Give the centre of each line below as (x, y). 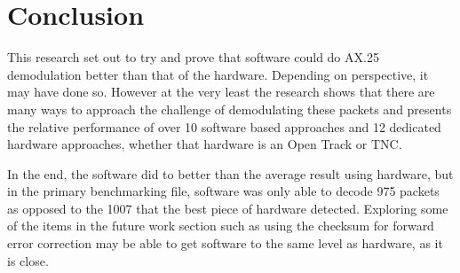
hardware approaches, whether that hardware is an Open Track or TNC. (205, 144)
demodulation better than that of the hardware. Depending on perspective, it (218, 74)
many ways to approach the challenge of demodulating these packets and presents (230, 109)
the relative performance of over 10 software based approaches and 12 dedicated (224, 126)
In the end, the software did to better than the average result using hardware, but (230, 173)
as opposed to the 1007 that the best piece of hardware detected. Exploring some (228, 208)
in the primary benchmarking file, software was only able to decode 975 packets (223, 191)
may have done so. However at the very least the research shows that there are (221, 92)
